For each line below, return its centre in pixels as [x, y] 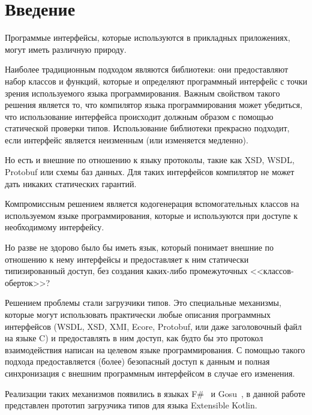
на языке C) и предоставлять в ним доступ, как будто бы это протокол [134, 338]
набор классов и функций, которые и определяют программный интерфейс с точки [156, 81]
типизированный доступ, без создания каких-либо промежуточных [126, 271]
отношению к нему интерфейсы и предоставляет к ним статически [127, 259]
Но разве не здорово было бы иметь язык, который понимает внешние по [139, 247]
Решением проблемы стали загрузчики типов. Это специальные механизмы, [143, 303]
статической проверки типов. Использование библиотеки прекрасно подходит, [147, 128]
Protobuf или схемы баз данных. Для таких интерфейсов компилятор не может [150, 172]
